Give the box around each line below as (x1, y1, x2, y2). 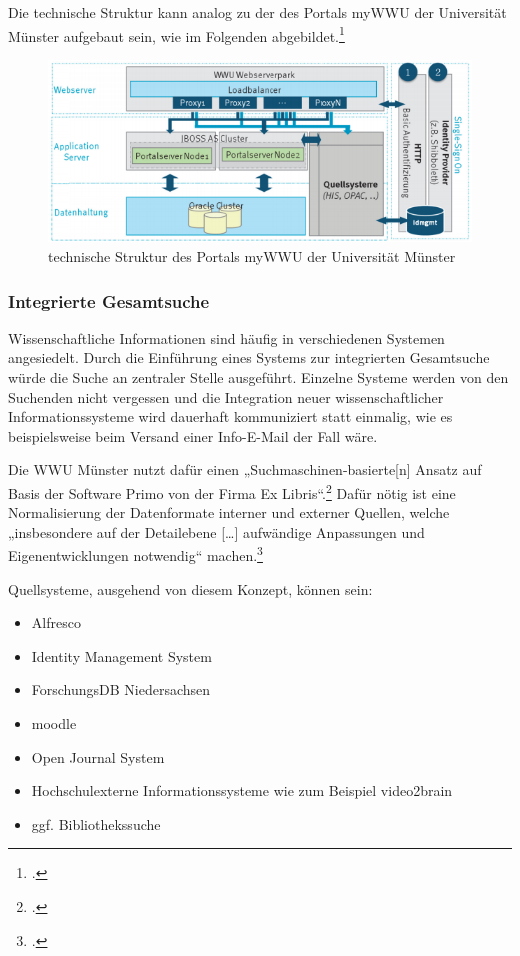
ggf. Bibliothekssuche (31, 813, 161, 834)
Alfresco (31, 612, 81, 633)
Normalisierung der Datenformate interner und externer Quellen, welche (8, 502, 450, 523)
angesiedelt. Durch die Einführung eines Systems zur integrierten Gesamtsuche (8, 347, 490, 368)
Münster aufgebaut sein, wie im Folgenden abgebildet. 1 (8, 22, 345, 46)
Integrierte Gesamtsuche (8, 288, 210, 313)
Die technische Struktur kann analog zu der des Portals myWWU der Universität (8, 2, 507, 22)
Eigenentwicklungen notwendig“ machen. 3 (8, 542, 263, 566)
